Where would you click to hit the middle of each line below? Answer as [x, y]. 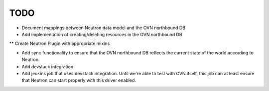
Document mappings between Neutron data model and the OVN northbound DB [104, 28]
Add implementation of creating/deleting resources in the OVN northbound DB [102, 34]
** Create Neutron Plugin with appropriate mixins [60, 44]
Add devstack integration [48, 66]
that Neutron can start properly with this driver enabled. [79, 80]
